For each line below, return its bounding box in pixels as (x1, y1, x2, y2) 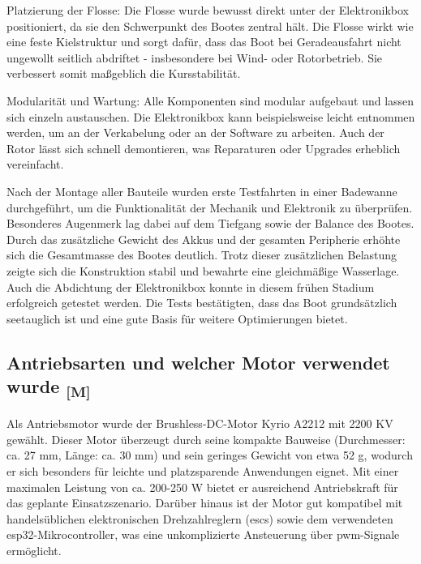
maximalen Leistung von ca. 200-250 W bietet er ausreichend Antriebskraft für (6, 478, 398, 495)
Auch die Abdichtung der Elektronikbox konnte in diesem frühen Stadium (6, 278, 375, 295)
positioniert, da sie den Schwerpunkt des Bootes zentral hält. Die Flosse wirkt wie (6, 17, 414, 34)
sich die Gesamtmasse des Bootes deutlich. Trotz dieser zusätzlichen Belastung (6, 246, 397, 263)
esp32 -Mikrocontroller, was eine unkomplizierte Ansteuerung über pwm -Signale (6, 526, 400, 543)
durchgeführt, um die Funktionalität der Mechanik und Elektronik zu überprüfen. (6, 199, 413, 216)
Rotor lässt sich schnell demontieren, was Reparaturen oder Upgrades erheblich (6, 139, 401, 156)
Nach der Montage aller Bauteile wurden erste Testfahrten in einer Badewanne (6, 182, 397, 199)
